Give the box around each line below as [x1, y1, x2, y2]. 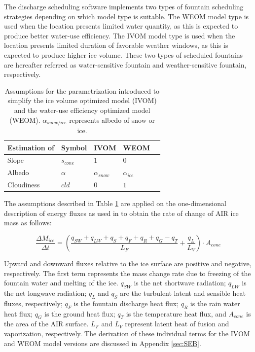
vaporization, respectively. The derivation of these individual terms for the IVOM [4, 328, 250, 338]
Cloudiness [7, 179, 40, 190]
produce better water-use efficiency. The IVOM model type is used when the [4, 30, 235, 40]
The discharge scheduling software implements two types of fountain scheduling [4, 1, 244, 11]
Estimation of [7, 142, 54, 152]
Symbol [61, 142, 87, 152]
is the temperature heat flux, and [126, 308, 226, 318]
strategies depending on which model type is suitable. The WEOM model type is [4, 11, 249, 21]
